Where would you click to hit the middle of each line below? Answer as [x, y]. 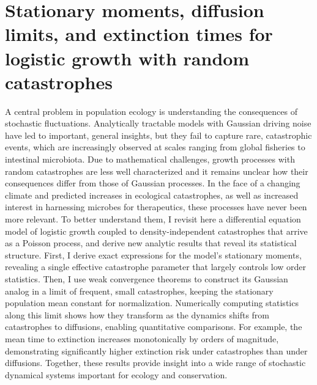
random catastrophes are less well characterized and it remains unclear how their [157, 171]
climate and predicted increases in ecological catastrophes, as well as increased [152, 195]
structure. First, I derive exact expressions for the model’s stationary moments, [153, 255]
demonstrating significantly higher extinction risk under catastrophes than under [156, 350]
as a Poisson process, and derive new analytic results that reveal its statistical [151, 243]
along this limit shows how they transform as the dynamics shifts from [137, 314]
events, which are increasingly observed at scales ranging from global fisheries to [155, 147]
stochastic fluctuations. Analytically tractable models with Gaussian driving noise [158, 123]
